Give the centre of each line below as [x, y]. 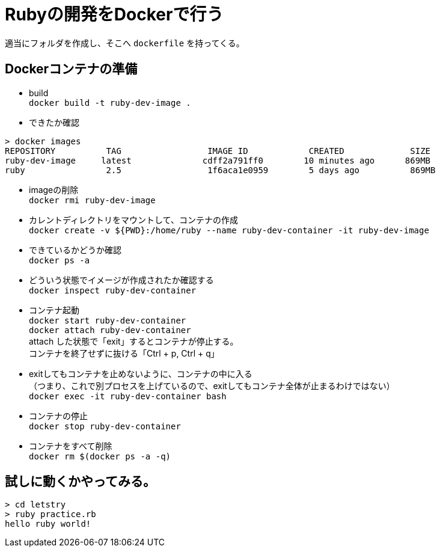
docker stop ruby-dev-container [105, 426]
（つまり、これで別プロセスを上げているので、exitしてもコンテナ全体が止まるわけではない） [212, 385]
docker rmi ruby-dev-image [92, 200]
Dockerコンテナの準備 [71, 69]
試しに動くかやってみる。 [80, 482]
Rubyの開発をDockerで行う [114, 14]
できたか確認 [54, 122]
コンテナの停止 [58, 416]
